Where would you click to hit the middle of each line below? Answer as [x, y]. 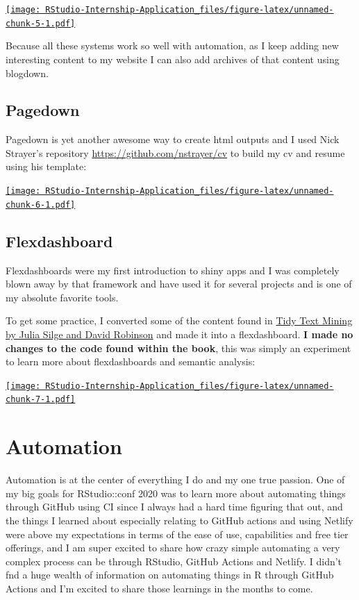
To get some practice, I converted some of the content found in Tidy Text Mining [179, 320]
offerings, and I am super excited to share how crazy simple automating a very [173, 548]
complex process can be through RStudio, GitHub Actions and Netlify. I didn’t [174, 561]
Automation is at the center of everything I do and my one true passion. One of [175, 480]
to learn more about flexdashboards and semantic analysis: [131, 361]
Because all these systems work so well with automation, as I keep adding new [172, 45]
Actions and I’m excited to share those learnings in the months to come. [159, 588]
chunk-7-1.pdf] [41, 400]
